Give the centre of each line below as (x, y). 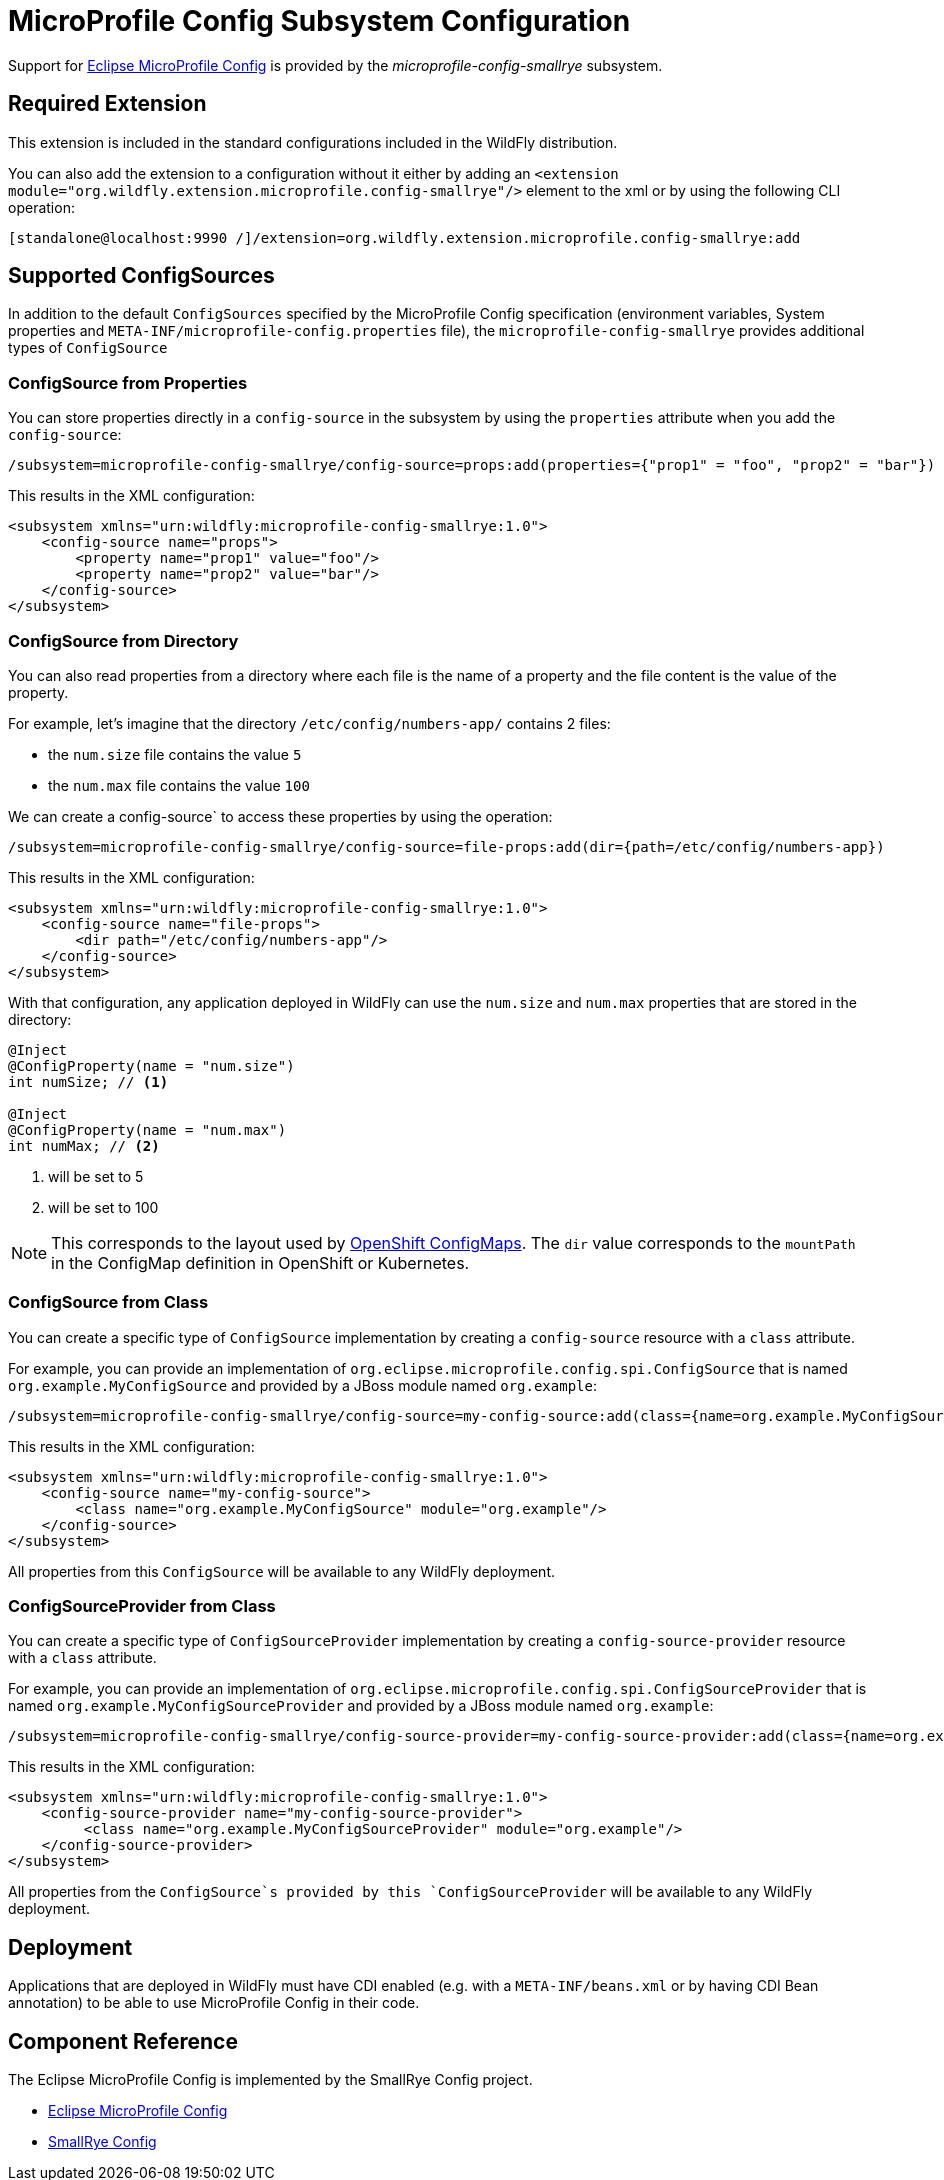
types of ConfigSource (88, 348)
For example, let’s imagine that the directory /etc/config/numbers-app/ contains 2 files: (309, 723)
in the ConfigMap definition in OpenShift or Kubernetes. (260, 1262)
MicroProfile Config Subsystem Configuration (319, 21)
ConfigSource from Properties (128, 382)
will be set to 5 (96, 1176)
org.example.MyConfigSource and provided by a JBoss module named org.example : (302, 1385)
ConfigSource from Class (108, 1302)
